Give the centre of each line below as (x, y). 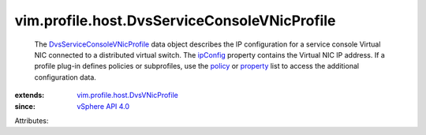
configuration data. (65, 77)
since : (25, 106)
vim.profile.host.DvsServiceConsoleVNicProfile (175, 21)
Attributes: (32, 120)
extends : (30, 96)
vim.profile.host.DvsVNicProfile (128, 96)
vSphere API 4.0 (103, 106)
